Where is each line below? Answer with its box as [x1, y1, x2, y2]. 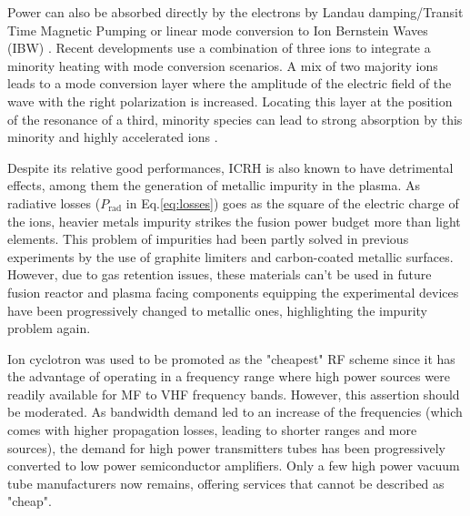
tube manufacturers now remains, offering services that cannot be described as [7, 473, 445, 492]
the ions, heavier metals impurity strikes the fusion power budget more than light [7, 211, 461, 230]
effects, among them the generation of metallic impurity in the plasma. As [7, 176, 421, 195]
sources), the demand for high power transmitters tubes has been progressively [7, 438, 445, 457]
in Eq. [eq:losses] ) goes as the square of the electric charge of [125, 193, 459, 212]
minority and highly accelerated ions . [7, 127, 218, 147]
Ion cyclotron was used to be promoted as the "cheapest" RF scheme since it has [7, 349, 455, 368]
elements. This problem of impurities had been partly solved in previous [7, 229, 409, 248]
